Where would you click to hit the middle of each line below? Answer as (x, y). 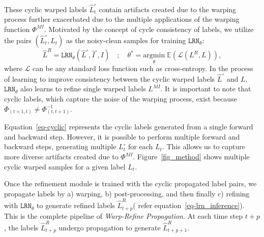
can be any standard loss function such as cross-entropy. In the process (143, 68)
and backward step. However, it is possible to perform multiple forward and (122, 136)
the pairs (18, 40)
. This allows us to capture (204, 146)
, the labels (21, 227)
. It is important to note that (206, 89)
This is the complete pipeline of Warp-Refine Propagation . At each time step (124, 215)
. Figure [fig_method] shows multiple (191, 157)
